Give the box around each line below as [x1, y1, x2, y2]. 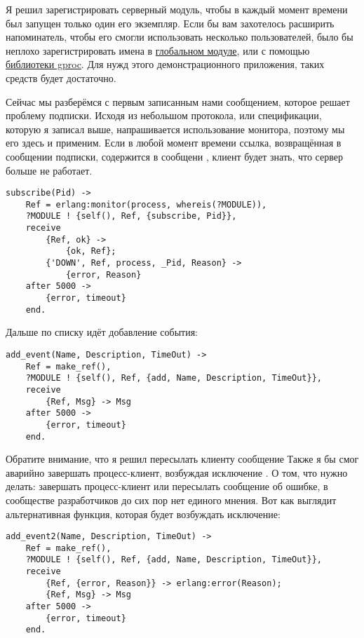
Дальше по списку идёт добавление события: [6, 325, 198, 339]
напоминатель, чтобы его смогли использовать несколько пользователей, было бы [6, 29, 353, 44]
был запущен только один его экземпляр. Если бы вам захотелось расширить [6, 15, 335, 30]
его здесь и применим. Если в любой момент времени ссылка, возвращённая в [6, 135, 342, 150]
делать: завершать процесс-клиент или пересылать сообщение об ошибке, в [6, 479, 328, 494]
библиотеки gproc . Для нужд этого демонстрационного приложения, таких [6, 57, 325, 72]
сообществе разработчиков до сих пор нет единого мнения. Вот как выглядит [6, 492, 337, 507]
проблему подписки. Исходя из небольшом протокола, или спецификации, [6, 108, 322, 123]
